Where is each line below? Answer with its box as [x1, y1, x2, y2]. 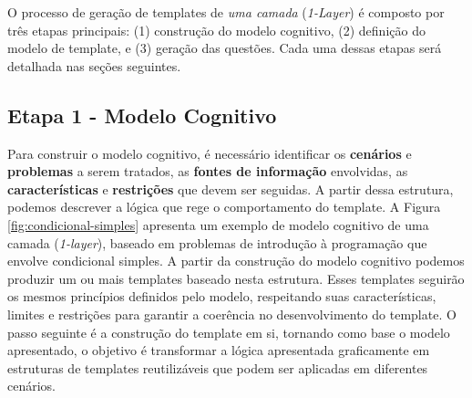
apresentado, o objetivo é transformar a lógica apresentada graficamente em [7, 340, 430, 360]
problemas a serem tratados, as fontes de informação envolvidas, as [7, 162, 408, 181]
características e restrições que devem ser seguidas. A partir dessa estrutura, [7, 179, 454, 198]
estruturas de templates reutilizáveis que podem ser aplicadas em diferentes [7, 358, 428, 377]
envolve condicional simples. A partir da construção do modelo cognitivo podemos [7, 251, 465, 270]
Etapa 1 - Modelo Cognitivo [7, 100, 277, 129]
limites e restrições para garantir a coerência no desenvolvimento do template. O [7, 304, 457, 323]
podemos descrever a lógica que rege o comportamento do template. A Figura [7, 197, 441, 216]
